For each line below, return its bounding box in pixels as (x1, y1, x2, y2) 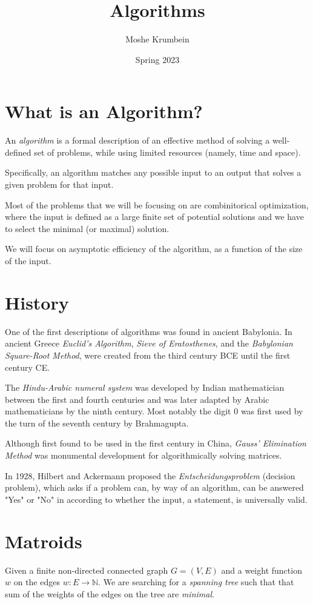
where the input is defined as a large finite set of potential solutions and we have (5, 210, 304, 223)
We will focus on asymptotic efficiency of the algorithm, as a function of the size (5, 242, 303, 255)
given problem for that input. (5, 178, 114, 191)
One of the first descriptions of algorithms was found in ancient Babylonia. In (5, 325, 292, 337)
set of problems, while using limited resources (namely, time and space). (34, 145, 301, 158)
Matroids (5, 528, 82, 553)
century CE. (5, 360, 50, 373)
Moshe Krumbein (125, 33, 189, 45)
